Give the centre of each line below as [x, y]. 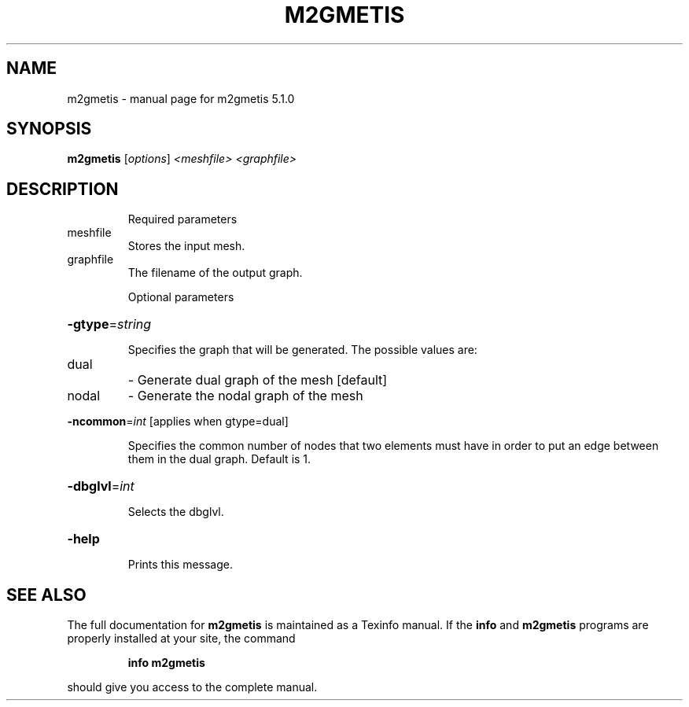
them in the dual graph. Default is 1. [219, 459]
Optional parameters [181, 297]
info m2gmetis [166, 663]
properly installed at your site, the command [181, 639]
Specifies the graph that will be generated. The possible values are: [302, 350]
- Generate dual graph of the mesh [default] [258, 380]
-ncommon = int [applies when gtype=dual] [178, 422]
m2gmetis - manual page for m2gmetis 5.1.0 [181, 98]
